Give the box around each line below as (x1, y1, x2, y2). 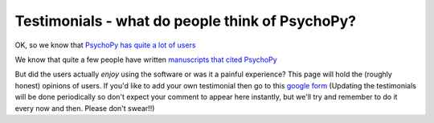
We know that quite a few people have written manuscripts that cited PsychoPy (14, 55, 277, 64)
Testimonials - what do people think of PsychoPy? (14, 12, 357, 30)
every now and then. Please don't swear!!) (14, 103, 155, 113)
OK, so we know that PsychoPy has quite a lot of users (14, 40, 196, 50)
